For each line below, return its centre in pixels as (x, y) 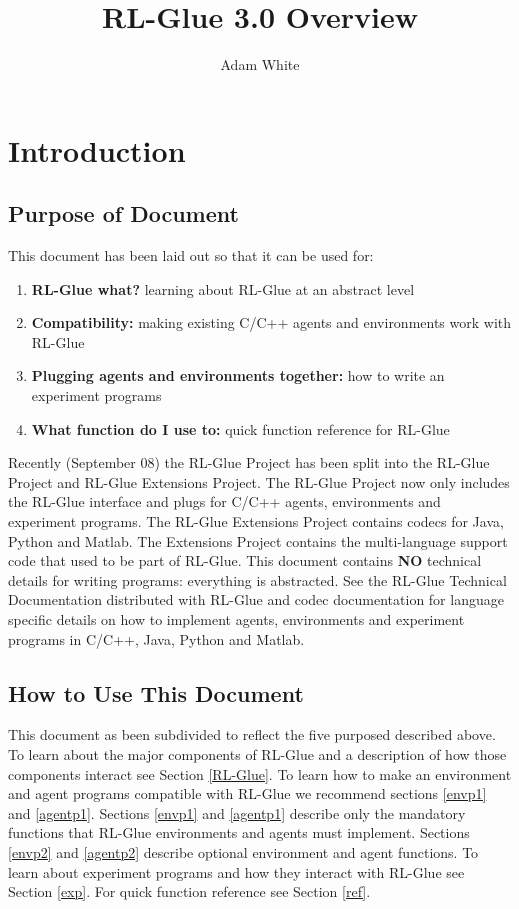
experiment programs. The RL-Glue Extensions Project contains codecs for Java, (256, 521)
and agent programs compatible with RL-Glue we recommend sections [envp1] (247, 793)
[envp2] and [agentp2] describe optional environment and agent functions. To (243, 851)
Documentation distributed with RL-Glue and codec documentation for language (256, 599)
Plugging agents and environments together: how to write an (238, 375)
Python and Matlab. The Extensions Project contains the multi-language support (258, 540)
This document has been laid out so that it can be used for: (191, 255)
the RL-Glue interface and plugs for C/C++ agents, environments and (224, 501)
